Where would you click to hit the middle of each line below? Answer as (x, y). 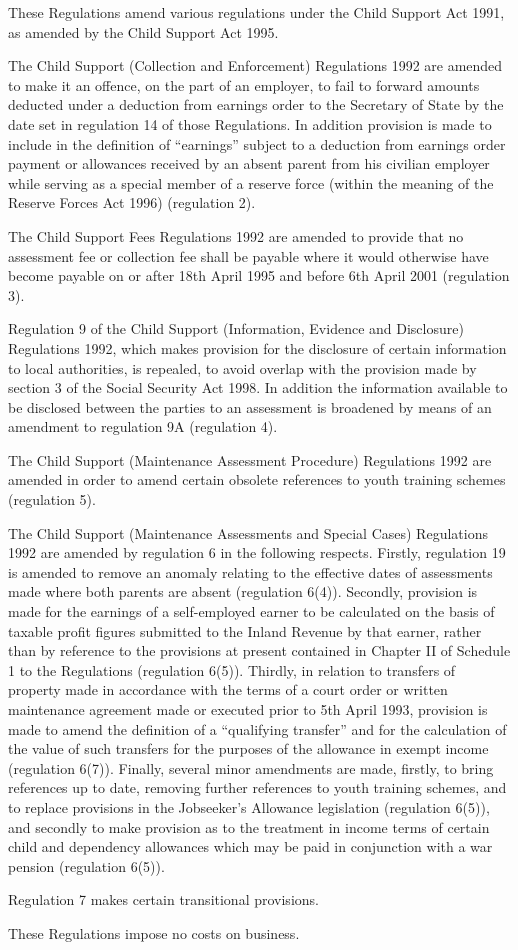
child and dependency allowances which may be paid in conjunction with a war (250, 846)
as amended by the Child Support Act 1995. (143, 31)
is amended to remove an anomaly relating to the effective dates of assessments (250, 571)
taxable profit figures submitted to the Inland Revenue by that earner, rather (245, 630)
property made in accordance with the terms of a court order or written (228, 689)
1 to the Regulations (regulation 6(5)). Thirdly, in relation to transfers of (232, 669)
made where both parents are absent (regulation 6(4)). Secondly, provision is (243, 591)
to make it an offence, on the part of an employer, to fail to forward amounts (244, 84)
